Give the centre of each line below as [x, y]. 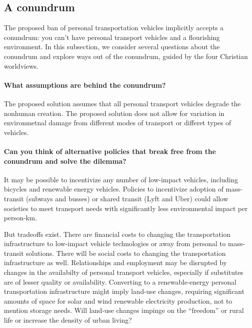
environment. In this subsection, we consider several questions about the [112, 47]
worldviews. [21, 66]
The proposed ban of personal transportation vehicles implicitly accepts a [114, 28]
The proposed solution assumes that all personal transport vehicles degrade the [122, 103]
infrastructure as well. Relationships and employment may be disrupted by [116, 262]
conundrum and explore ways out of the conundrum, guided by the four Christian [126, 56]
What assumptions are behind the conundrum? [85, 85]
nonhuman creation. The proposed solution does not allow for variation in [114, 113]
